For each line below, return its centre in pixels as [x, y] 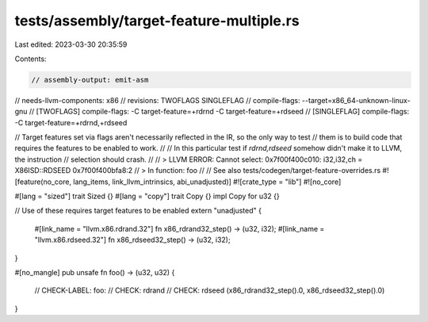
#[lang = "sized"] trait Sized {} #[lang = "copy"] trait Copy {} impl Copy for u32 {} [147, 196]
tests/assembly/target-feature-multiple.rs [157, 21]
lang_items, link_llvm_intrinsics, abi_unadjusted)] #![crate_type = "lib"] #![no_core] [207, 182]
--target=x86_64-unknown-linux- [356, 100]
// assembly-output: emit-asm [90, 80]
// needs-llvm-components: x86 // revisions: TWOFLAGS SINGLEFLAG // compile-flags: [157, 100]
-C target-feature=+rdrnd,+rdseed [71, 122]
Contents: [31, 59]
